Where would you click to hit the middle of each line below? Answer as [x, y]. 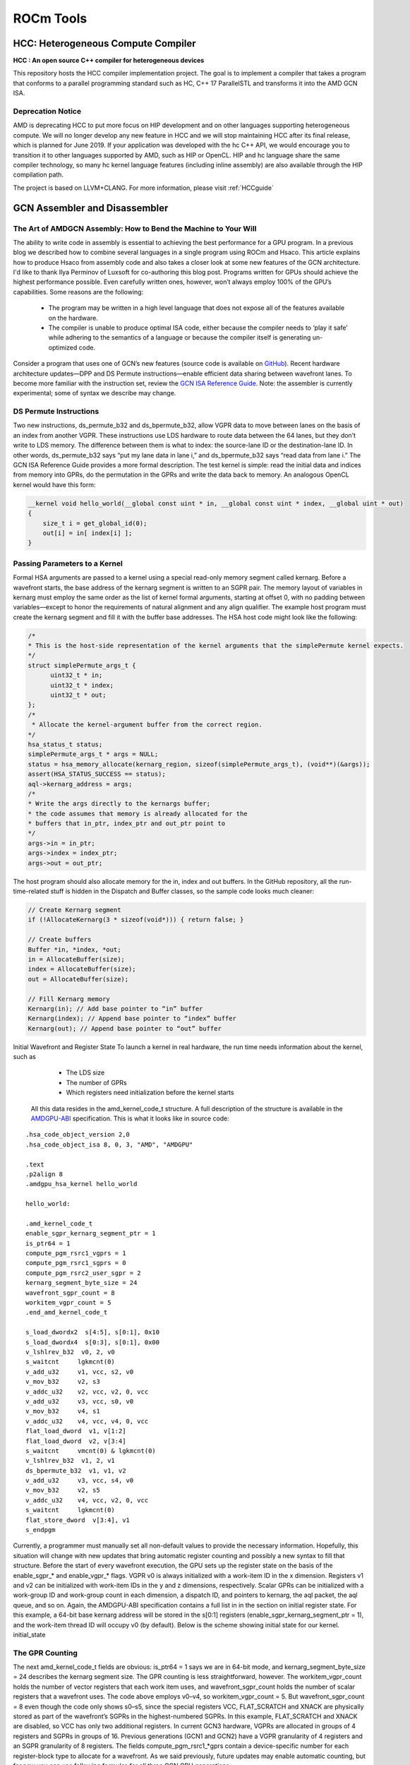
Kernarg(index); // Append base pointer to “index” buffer [132, 1019]
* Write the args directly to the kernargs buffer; [119, 804]
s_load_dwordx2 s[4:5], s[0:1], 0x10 [93, 1332]
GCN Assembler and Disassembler [91, 208]
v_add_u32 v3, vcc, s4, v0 [80, 1480]
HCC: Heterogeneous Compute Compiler [105, 43]
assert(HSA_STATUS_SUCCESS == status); [97, 774]
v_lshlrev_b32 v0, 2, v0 [71, 1352]
